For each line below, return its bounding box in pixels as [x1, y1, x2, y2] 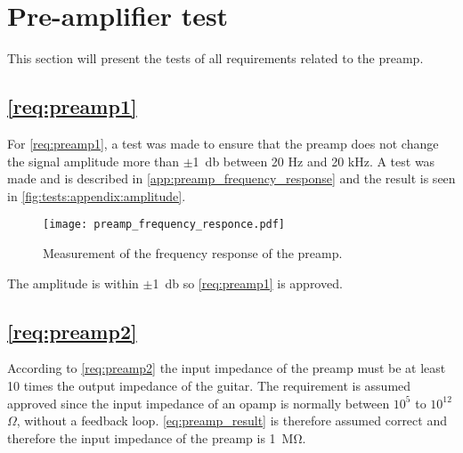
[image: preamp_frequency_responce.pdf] [43, 218, 286, 231]
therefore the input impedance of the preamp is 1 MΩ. [7, 428, 306, 447]
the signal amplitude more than [7, 151, 180, 170]
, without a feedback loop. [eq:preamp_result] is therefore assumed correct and [16, 411, 447, 430]
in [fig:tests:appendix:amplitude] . [7, 186, 186, 205]
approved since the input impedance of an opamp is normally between [7, 393, 390, 412]
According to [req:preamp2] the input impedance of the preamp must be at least [7, 359, 446, 377]
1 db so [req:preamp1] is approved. [152, 273, 343, 292]
